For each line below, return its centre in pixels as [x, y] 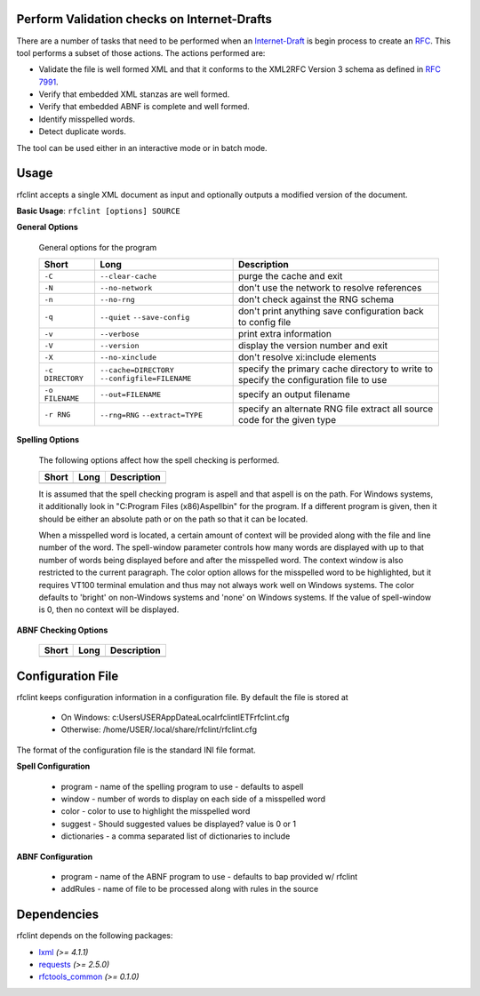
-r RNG [57, 414]
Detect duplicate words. [82, 131]
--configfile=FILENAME [145, 379]
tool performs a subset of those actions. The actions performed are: [141, 52]
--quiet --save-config [144, 318]
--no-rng [117, 299]
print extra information [285, 334]
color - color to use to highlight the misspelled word [156, 811]
